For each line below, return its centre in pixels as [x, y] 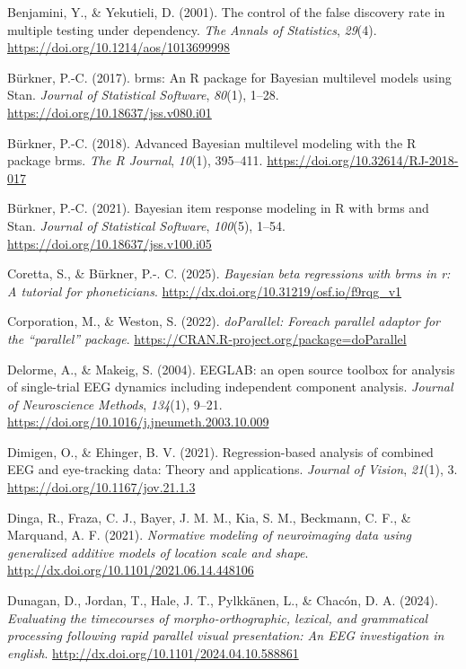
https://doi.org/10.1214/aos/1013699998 [119, 47]
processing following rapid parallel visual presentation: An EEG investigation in [226, 635]
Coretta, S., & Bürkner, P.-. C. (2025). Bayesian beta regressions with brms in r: [229, 273]
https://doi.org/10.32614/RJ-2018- [363, 160]
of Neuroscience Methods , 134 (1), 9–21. [115, 404]
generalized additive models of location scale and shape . [158, 552]
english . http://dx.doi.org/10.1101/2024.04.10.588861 [153, 652]
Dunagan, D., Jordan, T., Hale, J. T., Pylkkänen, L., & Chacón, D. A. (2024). [223, 600]
